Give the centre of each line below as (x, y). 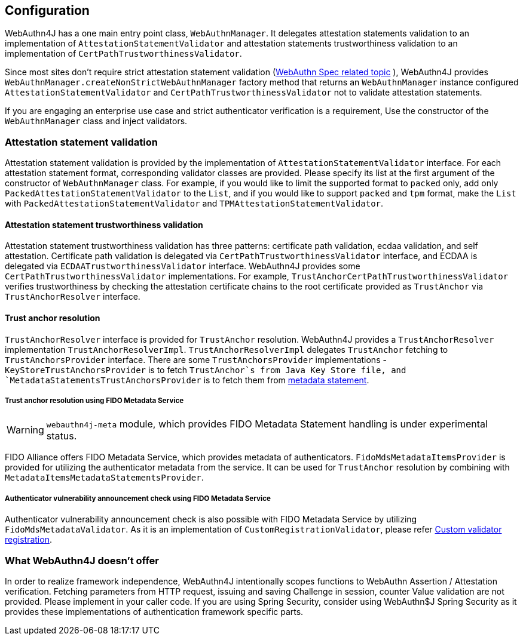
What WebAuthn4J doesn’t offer (82, 560)
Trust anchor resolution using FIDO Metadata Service (94, 401)
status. (62, 436)
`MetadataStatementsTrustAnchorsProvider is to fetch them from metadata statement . (187, 380)
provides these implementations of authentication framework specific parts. (154, 611)
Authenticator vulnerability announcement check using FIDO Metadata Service (138, 498)
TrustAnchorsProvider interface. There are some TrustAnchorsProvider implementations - (196, 359)
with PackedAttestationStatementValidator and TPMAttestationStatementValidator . (194, 204)
